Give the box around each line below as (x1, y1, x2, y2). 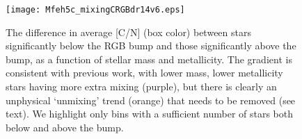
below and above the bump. (6, 120, 124, 134)
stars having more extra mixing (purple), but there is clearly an (6, 79, 277, 94)
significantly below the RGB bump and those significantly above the (6, 38, 296, 53)
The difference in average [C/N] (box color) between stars (6, 24, 251, 39)
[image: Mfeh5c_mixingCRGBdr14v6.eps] (6, 5, 185, 15)
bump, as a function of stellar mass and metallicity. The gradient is (6, 51, 292, 66)
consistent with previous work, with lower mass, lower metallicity (6, 65, 283, 80)
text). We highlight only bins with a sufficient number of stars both (6, 106, 294, 121)
